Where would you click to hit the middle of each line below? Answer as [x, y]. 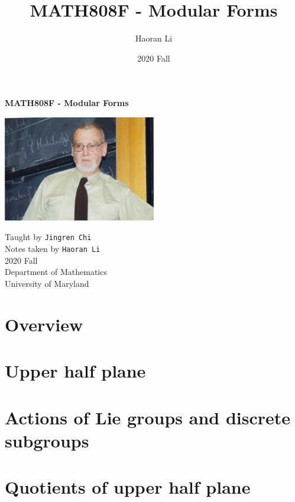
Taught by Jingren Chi [48, 237]
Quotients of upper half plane [128, 487]
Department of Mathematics [56, 272]
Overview [44, 324]
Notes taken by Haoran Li [53, 249]
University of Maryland [47, 283]
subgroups [47, 440]
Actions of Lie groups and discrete [148, 417]
